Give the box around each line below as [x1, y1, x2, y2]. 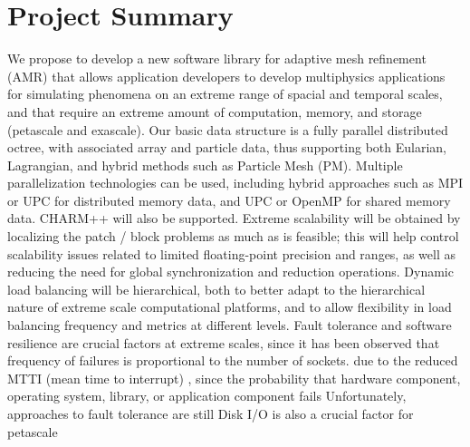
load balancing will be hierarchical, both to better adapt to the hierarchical [7, 279, 426, 298]
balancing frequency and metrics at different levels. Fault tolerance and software [7, 316, 452, 335]
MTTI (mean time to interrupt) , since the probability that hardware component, [7, 368, 461, 387]
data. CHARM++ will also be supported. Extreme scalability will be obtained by [7, 209, 461, 228]
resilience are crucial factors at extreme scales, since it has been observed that [7, 333, 440, 352]
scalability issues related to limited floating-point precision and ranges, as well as [7, 244, 456, 263]
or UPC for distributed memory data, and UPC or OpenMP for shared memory [7, 190, 451, 209]
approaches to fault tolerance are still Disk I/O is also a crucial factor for [7, 404, 414, 423]
